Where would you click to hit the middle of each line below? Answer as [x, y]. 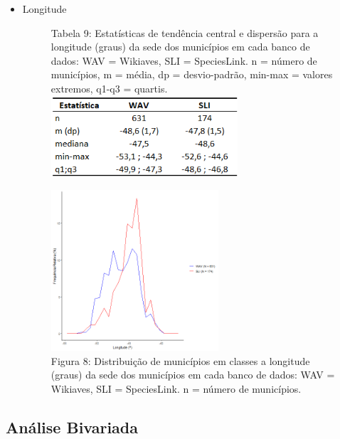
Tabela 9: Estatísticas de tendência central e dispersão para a [185, 32]
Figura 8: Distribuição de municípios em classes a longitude [180, 360]
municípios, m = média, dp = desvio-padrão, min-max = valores [192, 74]
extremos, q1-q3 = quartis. [109, 88]
